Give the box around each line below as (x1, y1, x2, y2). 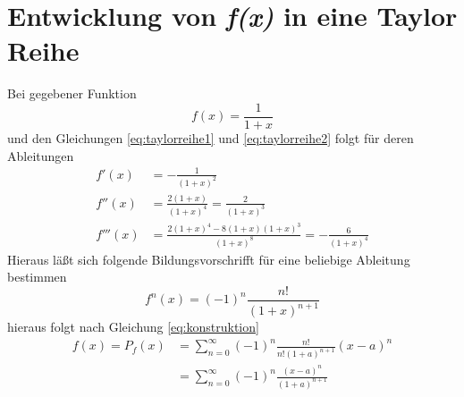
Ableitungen (7, 146, 74, 165)
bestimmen (7, 267, 67, 286)
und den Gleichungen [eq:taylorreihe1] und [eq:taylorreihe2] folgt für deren (7, 128, 414, 147)
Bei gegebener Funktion (7, 84, 137, 103)
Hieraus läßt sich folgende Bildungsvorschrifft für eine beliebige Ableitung (7, 249, 410, 268)
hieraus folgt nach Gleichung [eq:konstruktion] (7, 317, 259, 336)
